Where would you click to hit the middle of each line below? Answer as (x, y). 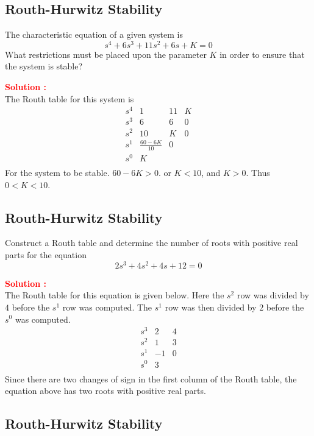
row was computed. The (107, 307)
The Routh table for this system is (70, 98)
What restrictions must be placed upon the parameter (106, 54)
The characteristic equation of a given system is (94, 34)
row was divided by (273, 295)
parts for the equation (46, 255)
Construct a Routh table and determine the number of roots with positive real (152, 243)
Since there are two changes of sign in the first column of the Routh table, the (151, 378)
